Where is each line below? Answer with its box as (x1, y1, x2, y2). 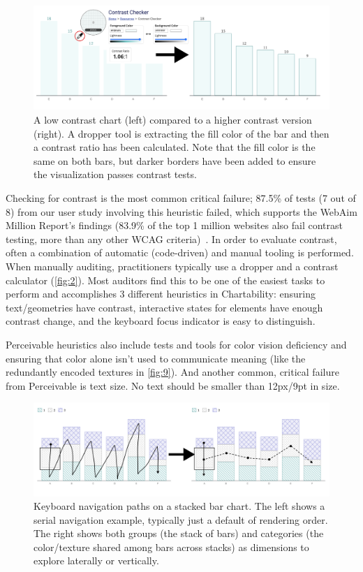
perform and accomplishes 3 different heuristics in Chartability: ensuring (6, 286, 316, 301)
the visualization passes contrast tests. (34, 167, 197, 182)
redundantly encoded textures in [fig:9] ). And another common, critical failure (6, 365, 339, 379)
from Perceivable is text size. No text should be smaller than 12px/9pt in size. (6, 378, 340, 393)
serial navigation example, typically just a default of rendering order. (34, 512, 328, 527)
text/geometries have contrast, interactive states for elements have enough (6, 300, 323, 314)
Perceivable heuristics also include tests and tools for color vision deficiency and (6, 337, 347, 351)
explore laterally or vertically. (34, 553, 159, 568)
